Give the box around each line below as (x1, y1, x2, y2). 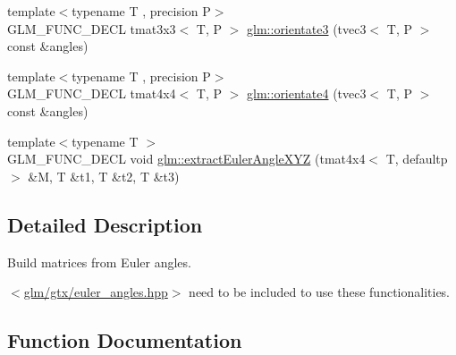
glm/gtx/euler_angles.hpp (23, 283, 168, 301)
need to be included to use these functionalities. (189, 283, 451, 301)
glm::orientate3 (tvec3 (247, 19, 367, 38)
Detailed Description (7, 210, 203, 238)
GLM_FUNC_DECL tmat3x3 (7, 19, 176, 38)
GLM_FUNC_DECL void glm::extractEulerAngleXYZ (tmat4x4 (7, 149, 366, 168)
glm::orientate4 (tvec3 (247, 84, 367, 103)
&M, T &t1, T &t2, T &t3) (28, 166, 180, 185)
